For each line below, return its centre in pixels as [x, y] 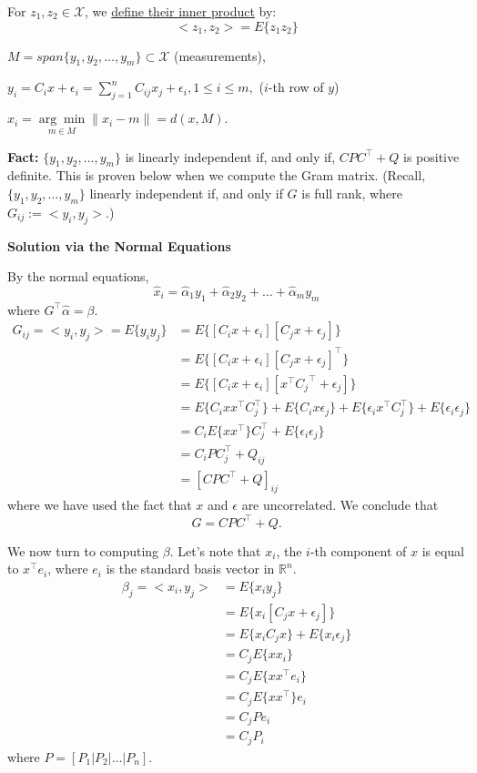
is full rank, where [352, 193]
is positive [431, 156]
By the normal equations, [78, 276]
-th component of [358, 550]
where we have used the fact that [100, 505]
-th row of [296, 87]
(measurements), [220, 55]
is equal [443, 550]
